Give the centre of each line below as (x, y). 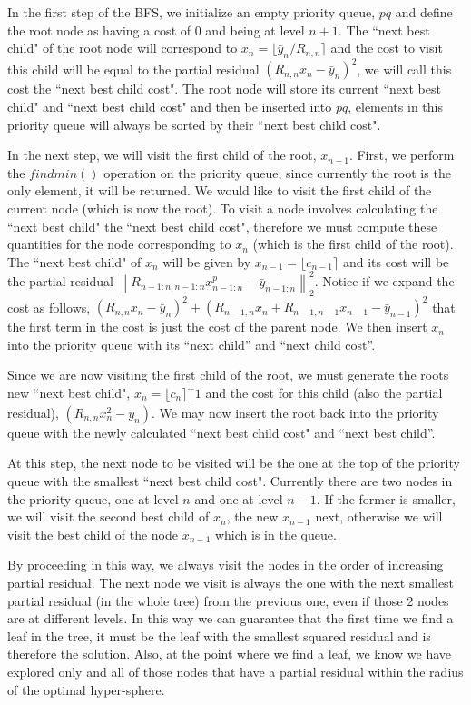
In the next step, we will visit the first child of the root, (162, 155)
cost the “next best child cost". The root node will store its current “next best (224, 89)
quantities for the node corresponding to (119, 244)
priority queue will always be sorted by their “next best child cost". (194, 124)
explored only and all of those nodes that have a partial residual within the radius (235, 671)
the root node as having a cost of (99, 30)
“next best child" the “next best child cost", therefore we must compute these (222, 226)
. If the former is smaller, (386, 498)
